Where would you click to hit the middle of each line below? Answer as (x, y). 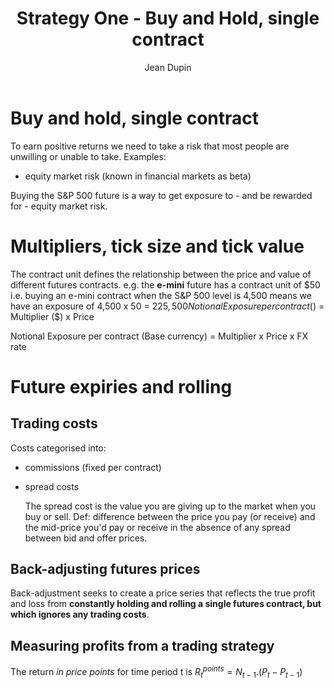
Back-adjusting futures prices (105, 569)
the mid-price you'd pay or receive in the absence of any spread (157, 527)
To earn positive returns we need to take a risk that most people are (150, 146)
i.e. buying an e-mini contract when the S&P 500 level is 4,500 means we (161, 295)
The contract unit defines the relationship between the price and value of (161, 274)
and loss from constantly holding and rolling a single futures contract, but (166, 604)
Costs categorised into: (58, 448)
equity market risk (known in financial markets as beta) (138, 176)
